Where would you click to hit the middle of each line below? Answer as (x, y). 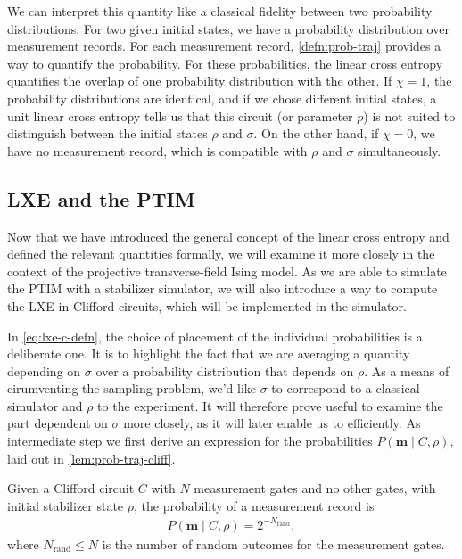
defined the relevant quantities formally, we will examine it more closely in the (221, 254)
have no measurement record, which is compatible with (157, 150)
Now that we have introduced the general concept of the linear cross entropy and (228, 236)
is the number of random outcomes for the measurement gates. (273, 543)
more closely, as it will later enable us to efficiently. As (272, 423)
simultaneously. (400, 150)
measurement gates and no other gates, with (315, 488)
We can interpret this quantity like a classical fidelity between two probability (220, 11)
